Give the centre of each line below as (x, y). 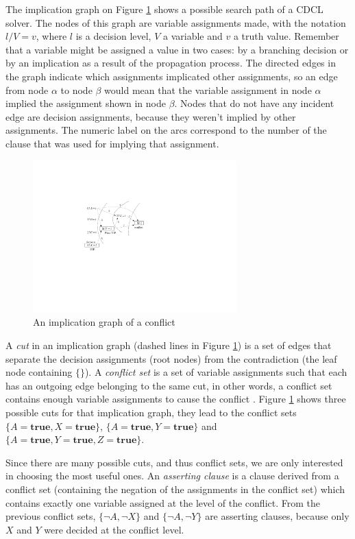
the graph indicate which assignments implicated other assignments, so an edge (172, 76)
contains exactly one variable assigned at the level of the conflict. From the (163, 502)
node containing (39, 372)
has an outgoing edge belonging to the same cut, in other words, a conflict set (169, 385)
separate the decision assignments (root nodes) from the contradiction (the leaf (171, 358)
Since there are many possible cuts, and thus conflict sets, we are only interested (174, 462)
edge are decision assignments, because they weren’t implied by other (151, 116)
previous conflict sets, (51, 516)
